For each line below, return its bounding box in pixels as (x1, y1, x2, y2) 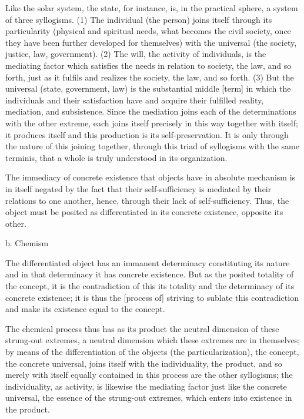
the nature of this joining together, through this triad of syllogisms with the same (5, 140, 299, 152)
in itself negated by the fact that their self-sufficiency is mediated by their (5, 182, 272, 195)
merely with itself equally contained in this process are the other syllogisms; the (5, 368, 293, 381)
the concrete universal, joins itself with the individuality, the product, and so (5, 357, 282, 369)
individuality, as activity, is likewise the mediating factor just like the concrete (5, 380, 287, 392)
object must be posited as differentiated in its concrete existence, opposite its (5, 206, 283, 218)
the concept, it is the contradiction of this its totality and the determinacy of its (5, 280, 295, 292)
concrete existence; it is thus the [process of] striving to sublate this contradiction (5, 291, 299, 303)
